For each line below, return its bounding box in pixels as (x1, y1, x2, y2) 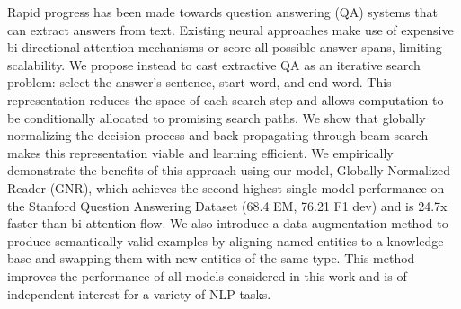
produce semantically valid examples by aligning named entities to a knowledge (7, 231, 444, 250)
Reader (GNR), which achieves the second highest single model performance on (7, 178, 445, 197)
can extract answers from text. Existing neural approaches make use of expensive (7, 20, 454, 39)
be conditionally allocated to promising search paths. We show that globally (7, 108, 426, 127)
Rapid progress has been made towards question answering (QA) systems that (7, 3, 438, 21)
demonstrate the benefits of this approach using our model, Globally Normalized (7, 161, 450, 180)
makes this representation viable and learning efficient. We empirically (7, 143, 394, 162)
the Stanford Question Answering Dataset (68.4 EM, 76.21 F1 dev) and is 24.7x (7, 196, 448, 215)
